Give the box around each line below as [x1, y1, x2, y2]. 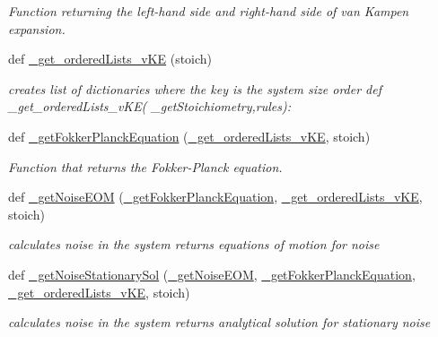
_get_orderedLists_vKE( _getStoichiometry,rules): [8, 97, 292, 116]
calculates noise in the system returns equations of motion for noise [8, 235, 380, 254]
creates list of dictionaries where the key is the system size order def [8, 79, 382, 98]
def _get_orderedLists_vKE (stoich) [8, 49, 213, 68]
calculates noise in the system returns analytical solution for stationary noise [8, 313, 431, 332]
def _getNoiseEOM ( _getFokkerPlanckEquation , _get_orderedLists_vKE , [8, 187, 423, 206]
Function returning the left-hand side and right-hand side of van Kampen [8, 2, 409, 20]
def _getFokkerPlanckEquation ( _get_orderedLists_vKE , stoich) [8, 126, 371, 145]
